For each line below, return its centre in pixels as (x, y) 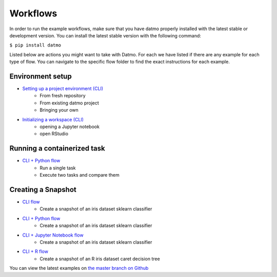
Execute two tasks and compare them (80, 175)
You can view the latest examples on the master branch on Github (79, 268)
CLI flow (31, 202)
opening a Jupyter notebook (70, 126)
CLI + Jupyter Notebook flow (53, 235)
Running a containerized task (57, 148)
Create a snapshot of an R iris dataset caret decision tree (100, 259)
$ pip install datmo (35, 45)
